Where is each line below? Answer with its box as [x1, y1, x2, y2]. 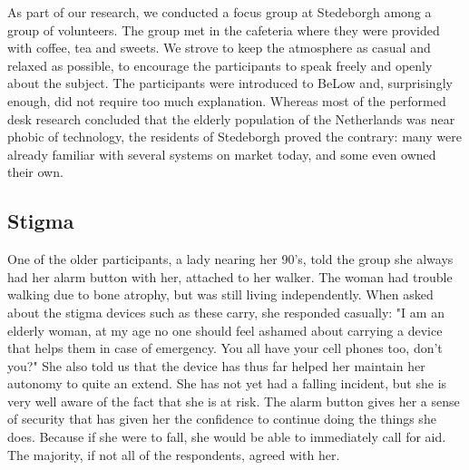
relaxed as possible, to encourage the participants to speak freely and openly [7, 55, 433, 74]
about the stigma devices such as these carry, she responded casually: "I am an [7, 302, 445, 321]
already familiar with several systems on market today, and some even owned [7, 144, 436, 163]
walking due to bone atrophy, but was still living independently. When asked [7, 285, 434, 304]
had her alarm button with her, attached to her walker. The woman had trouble [7, 267, 453, 286]
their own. [7, 162, 64, 181]
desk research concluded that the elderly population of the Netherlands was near [7, 109, 455, 128]
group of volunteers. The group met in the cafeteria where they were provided [7, 20, 440, 39]
